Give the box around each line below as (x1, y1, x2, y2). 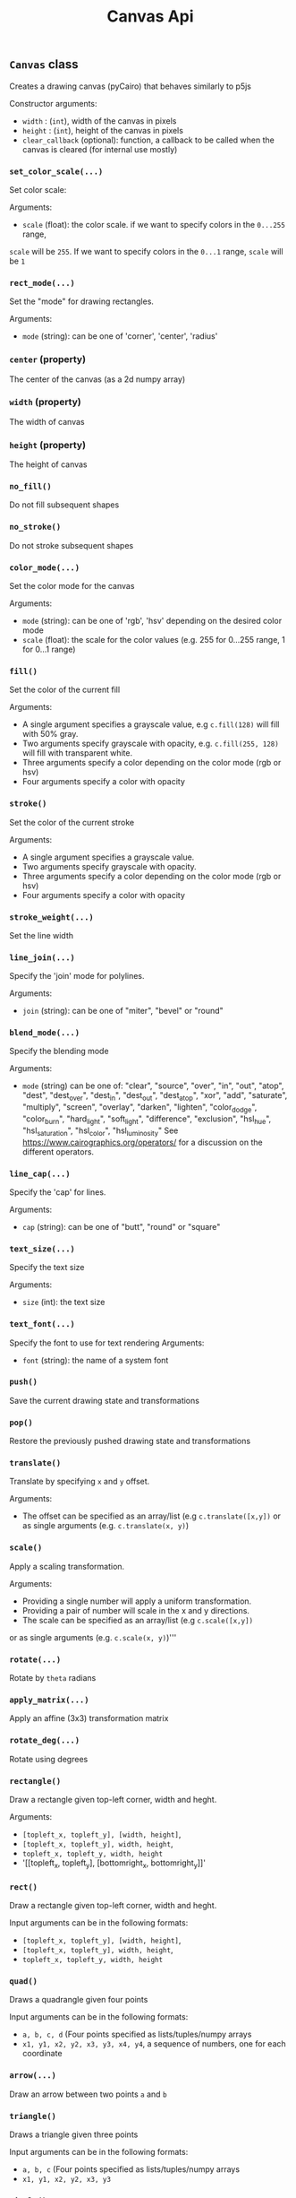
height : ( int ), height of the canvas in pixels (21, 125, 183, 135)
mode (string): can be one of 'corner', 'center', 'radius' (21, 331, 218, 342)
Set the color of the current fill (9, 684, 121, 696)
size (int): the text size (21, 1297, 106, 1308)
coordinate (21, 2048, 63, 2059)
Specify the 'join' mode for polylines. (9, 971, 145, 982)
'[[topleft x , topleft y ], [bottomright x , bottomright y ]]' (21, 1857, 206, 1870)
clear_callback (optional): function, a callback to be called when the (21, 134, 275, 145)
